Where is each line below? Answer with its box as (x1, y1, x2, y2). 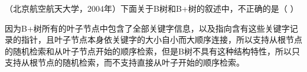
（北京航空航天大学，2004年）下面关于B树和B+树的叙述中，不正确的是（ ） (5, 2, 299, 14)
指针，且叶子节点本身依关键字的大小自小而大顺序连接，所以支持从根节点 (21, 33, 302, 46)
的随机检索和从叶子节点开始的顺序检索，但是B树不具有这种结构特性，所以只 (5, 44, 300, 57)
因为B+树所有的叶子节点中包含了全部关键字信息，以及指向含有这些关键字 (5, 22, 290, 34)
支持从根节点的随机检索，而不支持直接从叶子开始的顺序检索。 (5, 56, 244, 68)
